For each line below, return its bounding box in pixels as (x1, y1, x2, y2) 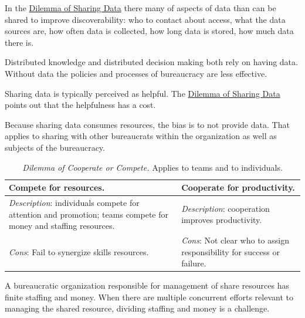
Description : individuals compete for (9, 196, 140, 208)
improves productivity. (181, 214, 262, 226)
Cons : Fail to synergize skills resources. (9, 245, 149, 258)
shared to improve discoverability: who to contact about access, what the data (5, 13, 286, 25)
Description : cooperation (181, 202, 270, 214)
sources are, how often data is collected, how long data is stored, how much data (5, 25, 294, 37)
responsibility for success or (181, 245, 280, 258)
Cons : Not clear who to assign (181, 234, 289, 246)
